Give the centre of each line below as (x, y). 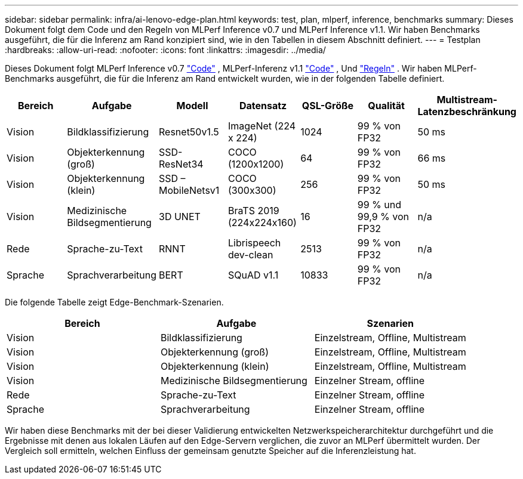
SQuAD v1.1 (253, 275)
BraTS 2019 (253, 211)
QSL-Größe (328, 106)
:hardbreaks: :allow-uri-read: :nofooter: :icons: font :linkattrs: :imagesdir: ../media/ (165, 50)
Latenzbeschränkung (467, 112)
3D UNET (180, 217)
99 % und (379, 205)
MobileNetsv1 (189, 190)
